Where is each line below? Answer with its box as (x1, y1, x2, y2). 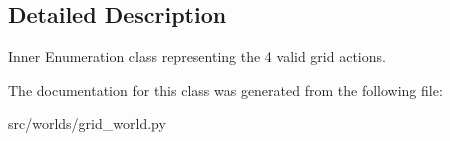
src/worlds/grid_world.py (8, 113, 166, 134)
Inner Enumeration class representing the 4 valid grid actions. (8, 46, 386, 67)
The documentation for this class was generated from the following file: (8, 79, 443, 100)
